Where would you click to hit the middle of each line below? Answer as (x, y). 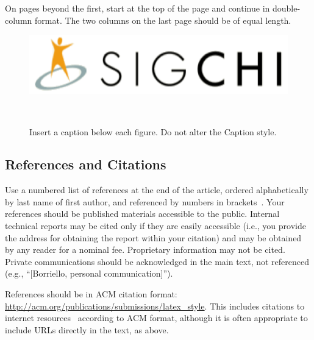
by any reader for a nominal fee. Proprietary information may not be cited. (145, 250)
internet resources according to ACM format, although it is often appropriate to (156, 318)
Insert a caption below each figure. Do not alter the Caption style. (153, 131)
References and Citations (86, 164)
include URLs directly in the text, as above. (87, 329)
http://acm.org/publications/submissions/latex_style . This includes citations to (155, 306)
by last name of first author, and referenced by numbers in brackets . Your (145, 201)
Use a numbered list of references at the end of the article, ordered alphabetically (157, 190)
